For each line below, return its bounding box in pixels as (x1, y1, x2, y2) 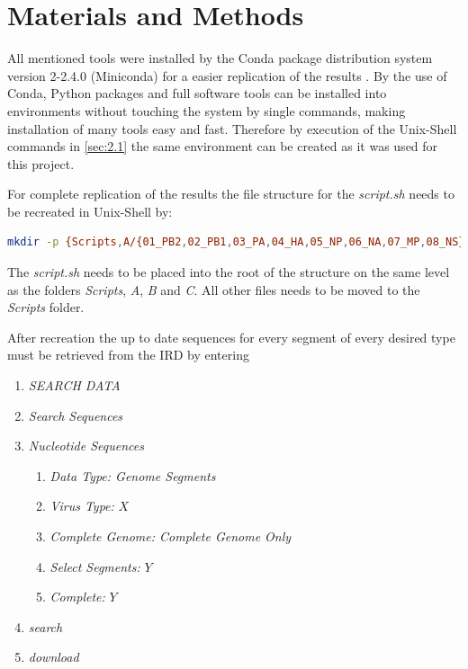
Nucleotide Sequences (28, 436, 144, 455)
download (28, 647, 79, 666)
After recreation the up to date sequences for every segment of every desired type (7, 327, 455, 346)
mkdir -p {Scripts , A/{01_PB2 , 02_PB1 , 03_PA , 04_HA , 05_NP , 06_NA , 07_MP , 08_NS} (7, 236, 465, 249)
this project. (7, 154, 75, 173)
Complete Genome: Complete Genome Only (49, 527, 292, 545)
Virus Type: (49, 496, 114, 515)
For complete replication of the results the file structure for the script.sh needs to (7, 184, 454, 203)
